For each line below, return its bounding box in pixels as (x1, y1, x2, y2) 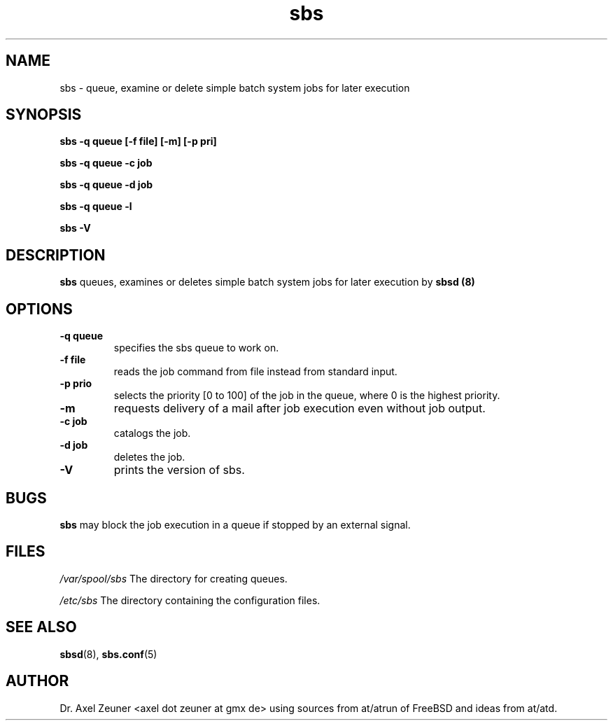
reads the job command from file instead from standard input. (113, 365, 397, 378)
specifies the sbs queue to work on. (113, 342, 279, 354)
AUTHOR (6, 672, 69, 690)
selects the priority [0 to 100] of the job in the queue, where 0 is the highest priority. (113, 389, 500, 402)
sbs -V (59, 222, 91, 235)
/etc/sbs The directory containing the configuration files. (59, 594, 320, 606)
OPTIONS (6, 300, 73, 318)
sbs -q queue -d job (59, 179, 153, 191)
